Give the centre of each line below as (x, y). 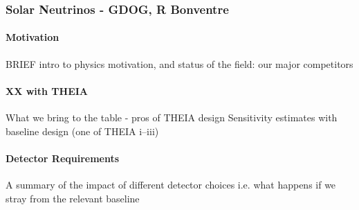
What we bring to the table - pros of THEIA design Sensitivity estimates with (172, 117)
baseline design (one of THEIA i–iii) (82, 131)
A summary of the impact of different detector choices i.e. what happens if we (171, 185)
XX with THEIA (47, 90)
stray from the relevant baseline (73, 198)
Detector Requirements (63, 158)
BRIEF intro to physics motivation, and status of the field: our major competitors (179, 63)
